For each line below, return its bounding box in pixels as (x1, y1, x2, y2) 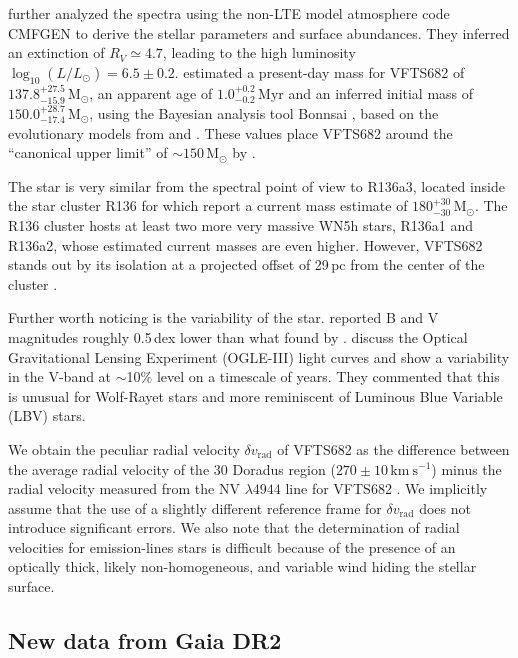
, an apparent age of (89, 82, 213, 103)
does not (419, 497, 471, 518)
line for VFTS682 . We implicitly (285, 478, 488, 499)
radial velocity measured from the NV (8, 478, 240, 499)
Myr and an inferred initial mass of (258, 82, 474, 103)
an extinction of (8, 42, 105, 63)
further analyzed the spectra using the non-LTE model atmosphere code (8, 3, 450, 23)
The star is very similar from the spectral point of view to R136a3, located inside (8, 175, 505, 196)
